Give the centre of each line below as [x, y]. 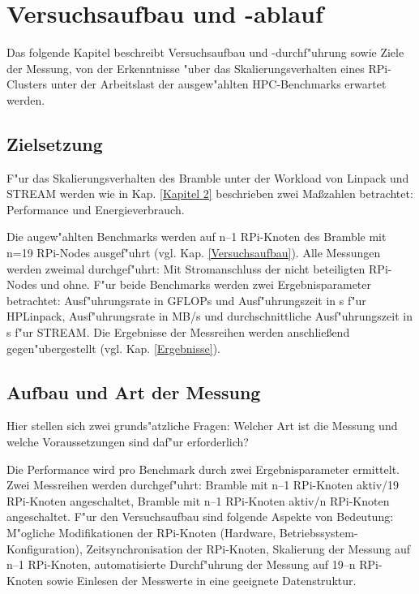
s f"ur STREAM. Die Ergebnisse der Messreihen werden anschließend [178, 332]
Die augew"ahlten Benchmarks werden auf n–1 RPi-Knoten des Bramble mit [197, 237]
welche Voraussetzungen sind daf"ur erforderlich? [128, 442]
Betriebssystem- [319, 532]
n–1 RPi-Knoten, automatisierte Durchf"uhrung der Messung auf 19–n [181, 564]
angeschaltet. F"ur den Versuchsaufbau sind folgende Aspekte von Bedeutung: [200, 517]
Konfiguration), [45, 548]
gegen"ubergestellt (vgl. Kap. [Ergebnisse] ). [113, 348]
